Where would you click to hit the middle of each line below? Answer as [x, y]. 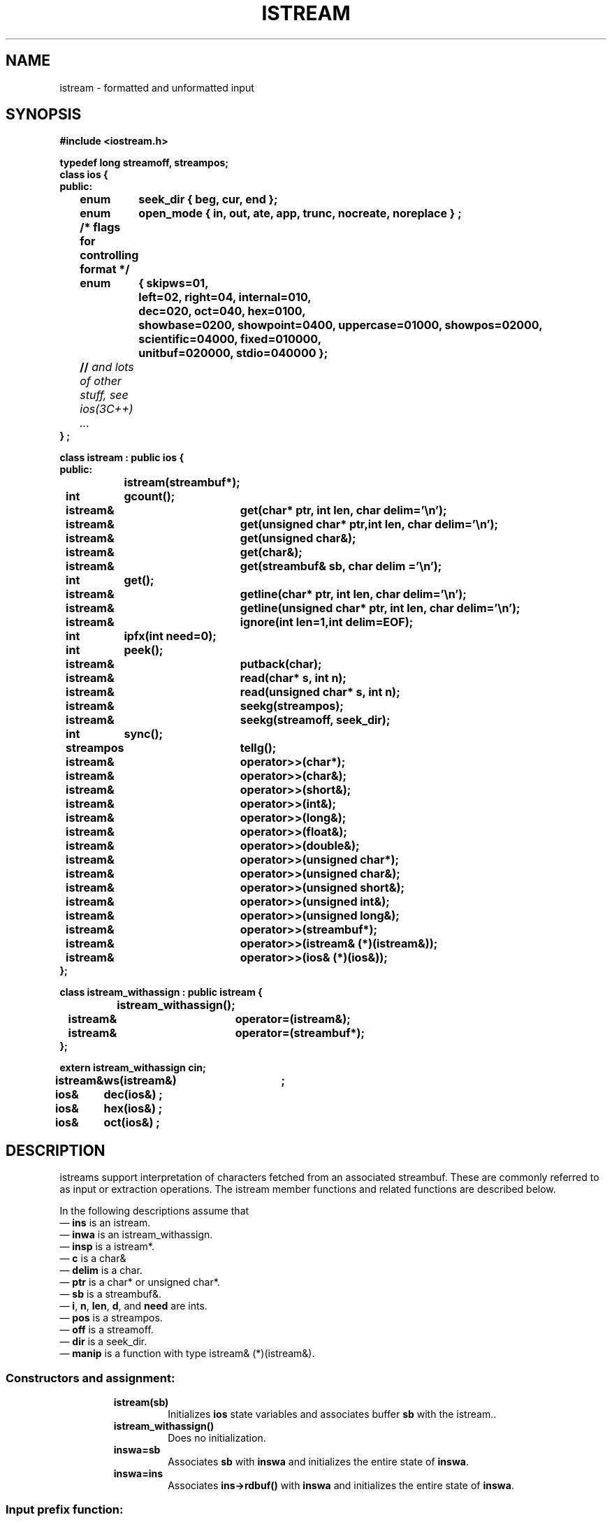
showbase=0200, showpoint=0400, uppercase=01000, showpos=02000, [341, 325]
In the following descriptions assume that [154, 1211]
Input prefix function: [65, 1510]
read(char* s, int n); [293, 678]
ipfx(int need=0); [170, 636]
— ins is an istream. [105, 1223]
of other [101, 381]
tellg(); [258, 748]
